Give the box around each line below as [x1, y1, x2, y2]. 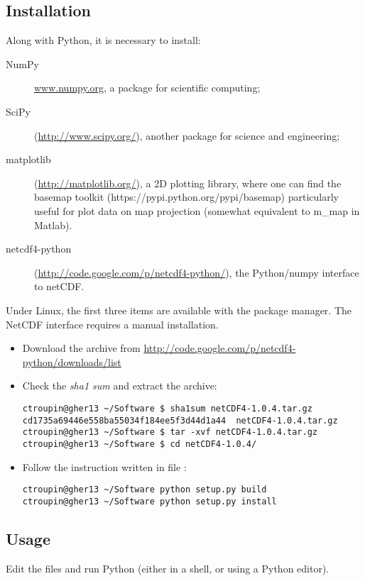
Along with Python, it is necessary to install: [6, 33, 201, 48]
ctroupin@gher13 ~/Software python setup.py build [22, 485, 267, 495]
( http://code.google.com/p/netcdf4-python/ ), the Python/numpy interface [34, 265, 359, 280]
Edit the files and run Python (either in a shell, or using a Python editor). [6, 560, 329, 575]
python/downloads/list [22, 354, 121, 369]
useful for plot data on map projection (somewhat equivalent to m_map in [34, 203, 360, 218]
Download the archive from [22, 341, 141, 355]
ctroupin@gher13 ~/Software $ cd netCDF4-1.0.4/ [22, 438, 257, 449]
